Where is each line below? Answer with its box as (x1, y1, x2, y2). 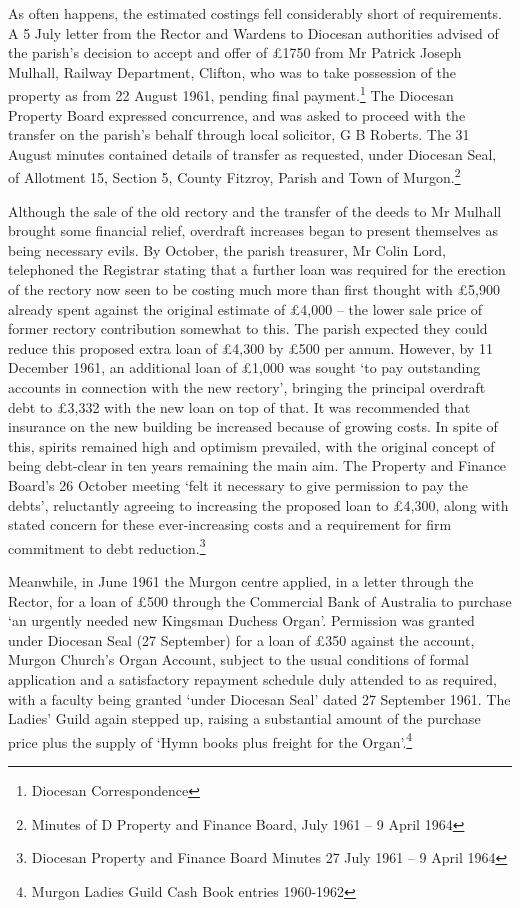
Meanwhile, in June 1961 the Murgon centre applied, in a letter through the (8, 571, 474, 591)
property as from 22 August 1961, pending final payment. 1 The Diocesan (8, 82, 454, 106)
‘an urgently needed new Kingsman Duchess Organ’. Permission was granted (8, 610, 475, 631)
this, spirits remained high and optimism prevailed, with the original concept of (8, 435, 495, 456)
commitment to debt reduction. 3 (8, 534, 206, 558)
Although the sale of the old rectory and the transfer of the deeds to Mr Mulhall (8, 200, 502, 221)
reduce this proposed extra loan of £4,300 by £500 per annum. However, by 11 (8, 337, 493, 358)
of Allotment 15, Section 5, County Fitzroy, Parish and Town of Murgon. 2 (8, 164, 461, 188)
